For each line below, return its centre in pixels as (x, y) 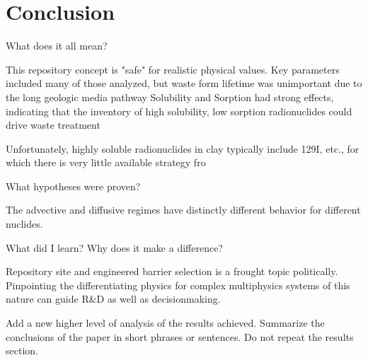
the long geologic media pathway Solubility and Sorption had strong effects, (170, 97)
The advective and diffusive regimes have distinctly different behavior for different (183, 210)
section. (22, 350)
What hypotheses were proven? (73, 186)
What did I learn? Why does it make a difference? (114, 247)
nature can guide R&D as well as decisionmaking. (113, 299)
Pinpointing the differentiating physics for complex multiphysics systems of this (178, 285)
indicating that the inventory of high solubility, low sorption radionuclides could (179, 111)
